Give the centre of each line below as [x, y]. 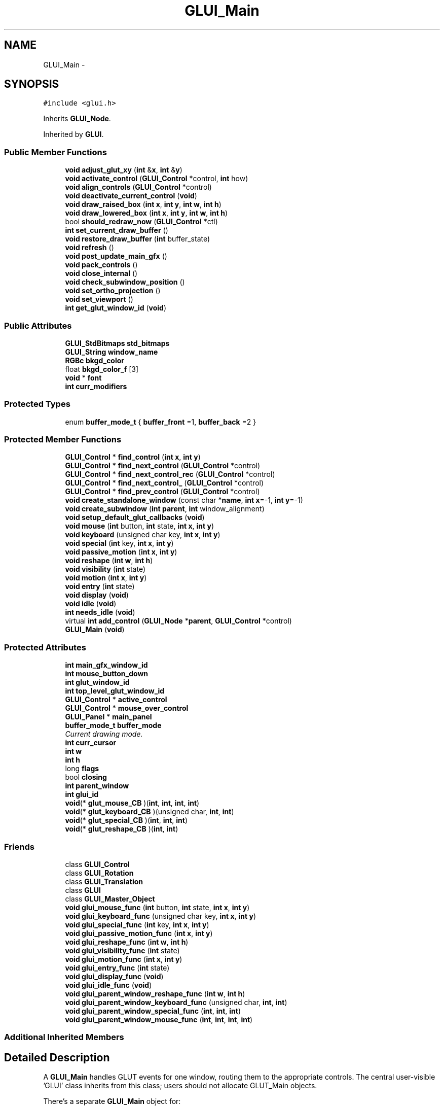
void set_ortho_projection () [113, 291]
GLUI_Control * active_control [116, 700]
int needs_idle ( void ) [100, 612]
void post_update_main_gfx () [116, 256]
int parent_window [97, 786]
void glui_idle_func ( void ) [108, 985]
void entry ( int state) [100, 586]
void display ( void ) [97, 595]
